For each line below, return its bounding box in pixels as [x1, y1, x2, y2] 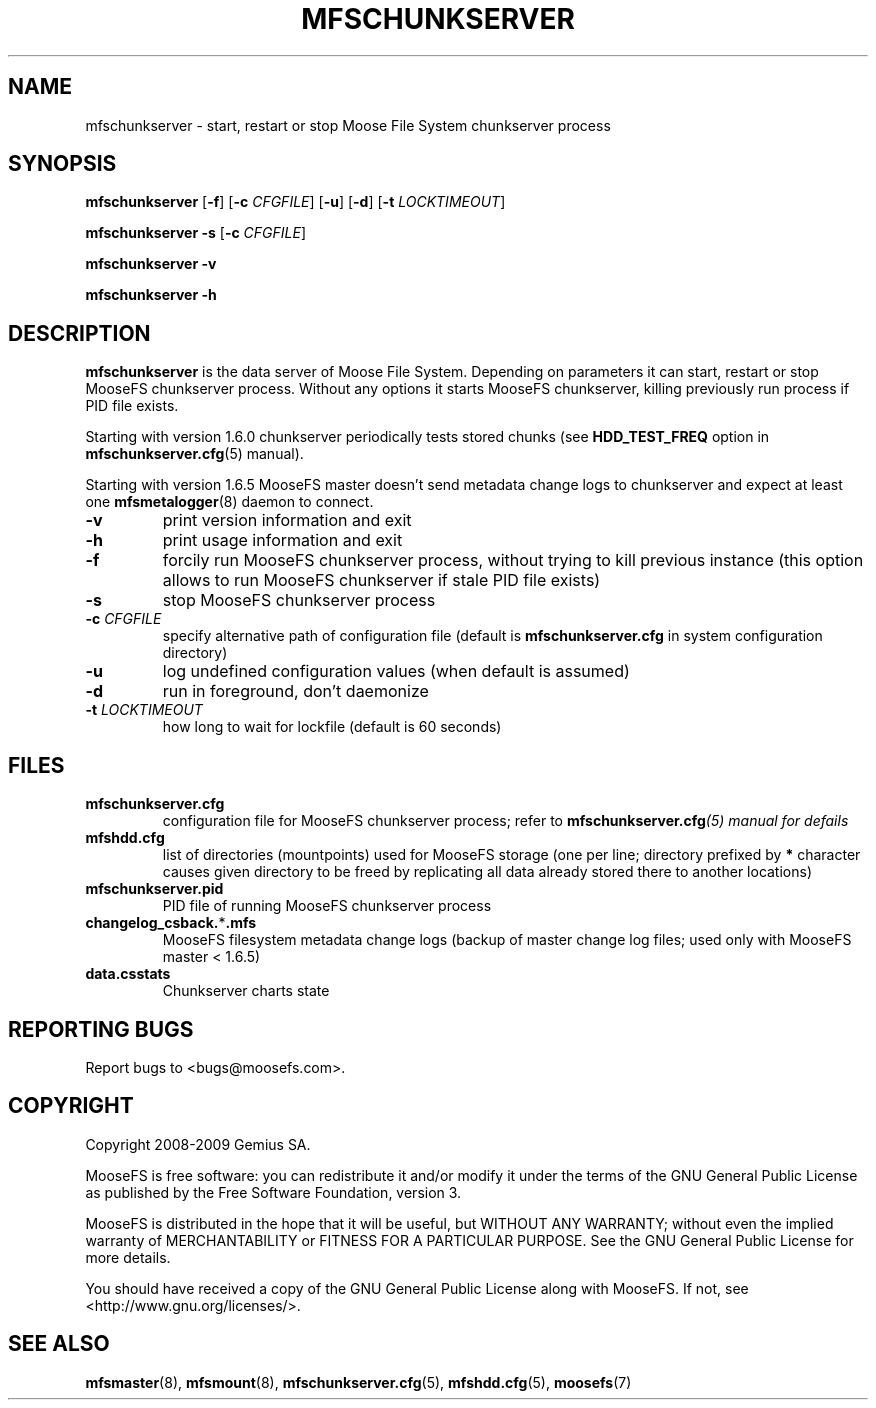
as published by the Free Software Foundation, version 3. [85, 1183, 462, 1201]
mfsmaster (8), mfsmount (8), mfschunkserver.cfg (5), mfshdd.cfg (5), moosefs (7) [85, 1373, 632, 1391]
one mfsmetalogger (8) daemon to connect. [85, 493, 374, 511]
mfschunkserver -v [85, 255, 217, 273]
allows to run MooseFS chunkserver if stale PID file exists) [162, 570, 601, 591]
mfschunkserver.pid [85, 880, 224, 898]
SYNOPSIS [8, 151, 117, 177]
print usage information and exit [162, 530, 403, 551]
